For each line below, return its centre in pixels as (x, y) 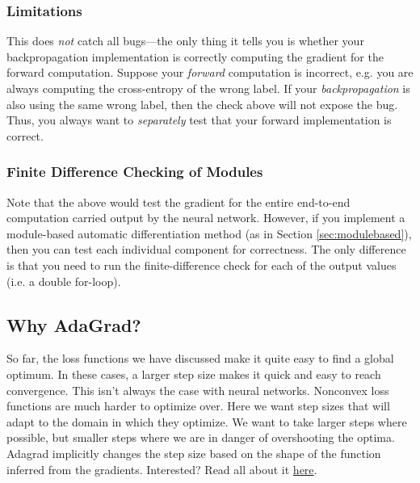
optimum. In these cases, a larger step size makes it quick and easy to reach (194, 374)
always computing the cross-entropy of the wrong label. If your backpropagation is (208, 88)
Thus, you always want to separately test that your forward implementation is (199, 120)
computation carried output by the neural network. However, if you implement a (206, 218)
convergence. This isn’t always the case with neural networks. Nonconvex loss (198, 390)
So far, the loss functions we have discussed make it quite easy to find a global (200, 358)
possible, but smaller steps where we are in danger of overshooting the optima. (201, 437)
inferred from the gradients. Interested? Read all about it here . (162, 469)
